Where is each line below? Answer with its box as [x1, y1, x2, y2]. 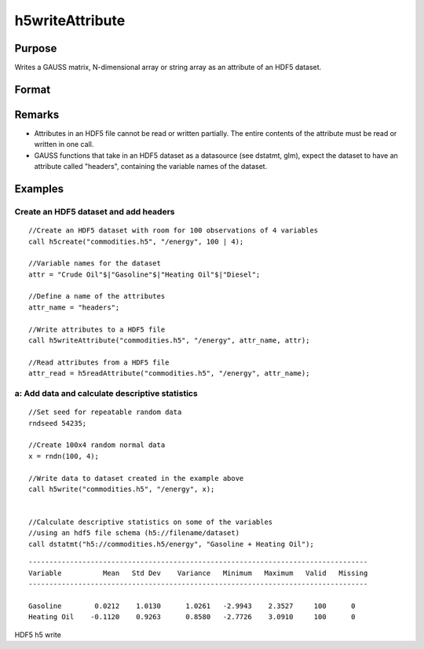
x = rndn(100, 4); [28, 452, 100, 460]
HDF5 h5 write [14, 629, 62, 640]
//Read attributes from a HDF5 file [28, 357, 170, 367]
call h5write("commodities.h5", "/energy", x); [28, 484, 215, 493]
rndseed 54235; [28, 419, 87, 427]
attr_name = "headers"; [28, 302, 120, 312]
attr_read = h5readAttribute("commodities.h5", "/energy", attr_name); [28, 369, 310, 378]
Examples [14, 181, 64, 196]
